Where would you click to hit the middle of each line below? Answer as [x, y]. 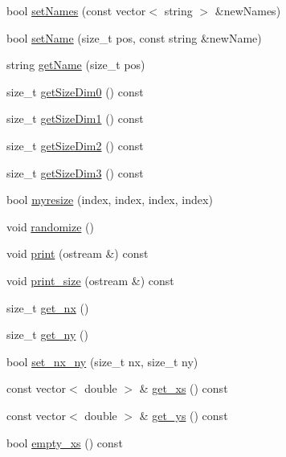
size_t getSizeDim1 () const [75, 118]
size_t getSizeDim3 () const [75, 172]
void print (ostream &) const [78, 253]
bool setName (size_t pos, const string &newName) [134, 37]
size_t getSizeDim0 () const [75, 91]
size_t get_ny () [47, 335]
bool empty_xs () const [65, 442]
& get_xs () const [184, 388]
